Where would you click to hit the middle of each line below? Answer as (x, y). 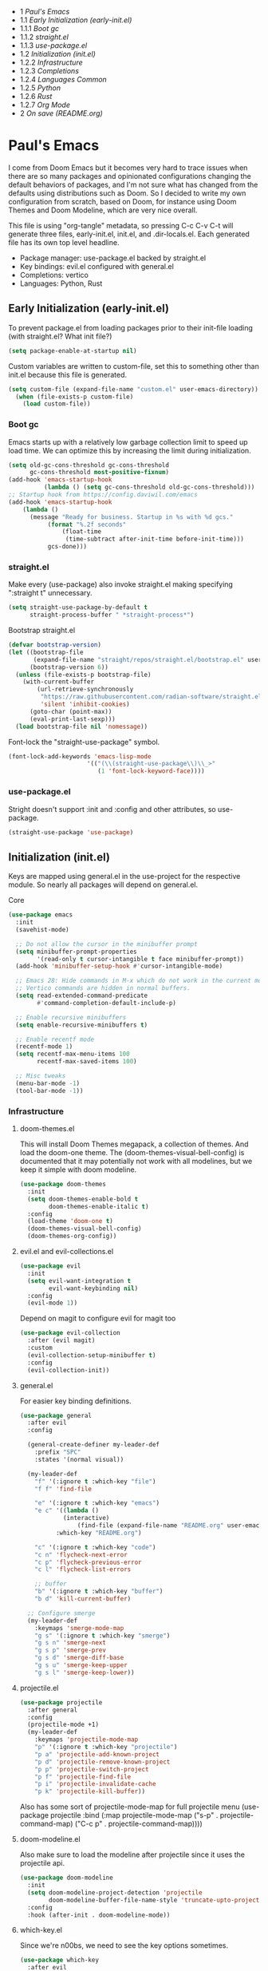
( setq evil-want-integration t (79, 1280)
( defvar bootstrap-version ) (55, 645)
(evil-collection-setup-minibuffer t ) (92, 1355)
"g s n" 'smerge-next (70, 1643)
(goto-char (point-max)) (71, 711)
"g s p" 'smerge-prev (70, 1650)
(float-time (82, 532)
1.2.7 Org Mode (45, 105)
